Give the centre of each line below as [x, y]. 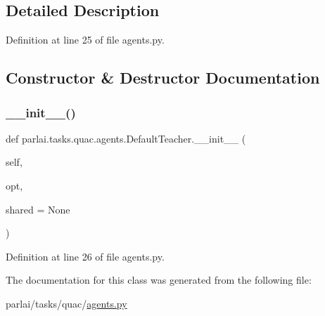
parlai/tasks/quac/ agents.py [66, 303]
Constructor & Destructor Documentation [163, 78]
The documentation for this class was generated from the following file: [159, 280]
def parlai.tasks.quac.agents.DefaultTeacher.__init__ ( [126, 138]
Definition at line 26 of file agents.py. [85, 256]
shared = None [38, 209]
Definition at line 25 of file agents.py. [85, 40]
